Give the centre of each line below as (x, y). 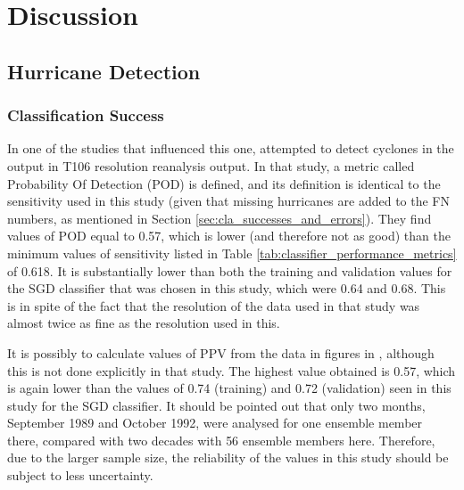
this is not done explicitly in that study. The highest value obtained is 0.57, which (232, 370)
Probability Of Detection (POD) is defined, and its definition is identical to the (224, 183)
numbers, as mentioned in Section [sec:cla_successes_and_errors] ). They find (220, 218)
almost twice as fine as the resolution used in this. (144, 323)
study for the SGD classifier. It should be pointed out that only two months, (216, 405)
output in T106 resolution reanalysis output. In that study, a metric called (211, 165)
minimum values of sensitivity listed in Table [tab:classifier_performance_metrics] (232, 253)
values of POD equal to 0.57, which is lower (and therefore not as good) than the (229, 236)
